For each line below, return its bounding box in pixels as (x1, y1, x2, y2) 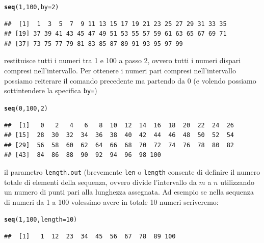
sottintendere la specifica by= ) (4, 85, 97, 96)
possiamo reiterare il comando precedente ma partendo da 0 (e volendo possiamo (4, 75, 256, 86)
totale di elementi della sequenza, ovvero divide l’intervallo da (4, 176, 197, 187)
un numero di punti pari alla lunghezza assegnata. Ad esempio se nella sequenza (4, 186, 254, 197)
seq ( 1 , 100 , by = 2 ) (4, 4, 59, 11)
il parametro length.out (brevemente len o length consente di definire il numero (4, 166, 260, 177)
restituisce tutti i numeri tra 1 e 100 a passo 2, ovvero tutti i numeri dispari (4, 55, 241, 66)
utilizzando (220, 176, 255, 187)
